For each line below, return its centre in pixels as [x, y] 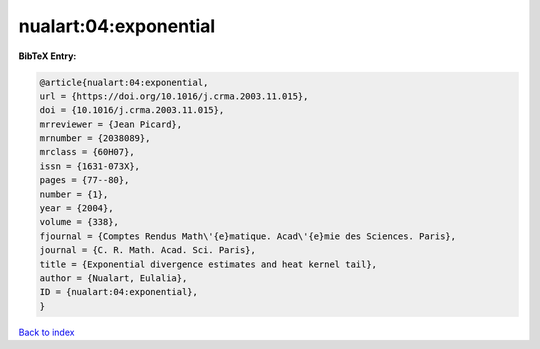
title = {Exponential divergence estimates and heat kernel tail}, [208, 264]
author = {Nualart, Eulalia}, [113, 278]
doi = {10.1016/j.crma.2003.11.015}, [132, 110]
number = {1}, [74, 194]
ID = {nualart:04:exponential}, [119, 292]
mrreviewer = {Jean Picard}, [111, 124]
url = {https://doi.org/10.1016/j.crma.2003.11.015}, [174, 96]
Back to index [46, 332]
